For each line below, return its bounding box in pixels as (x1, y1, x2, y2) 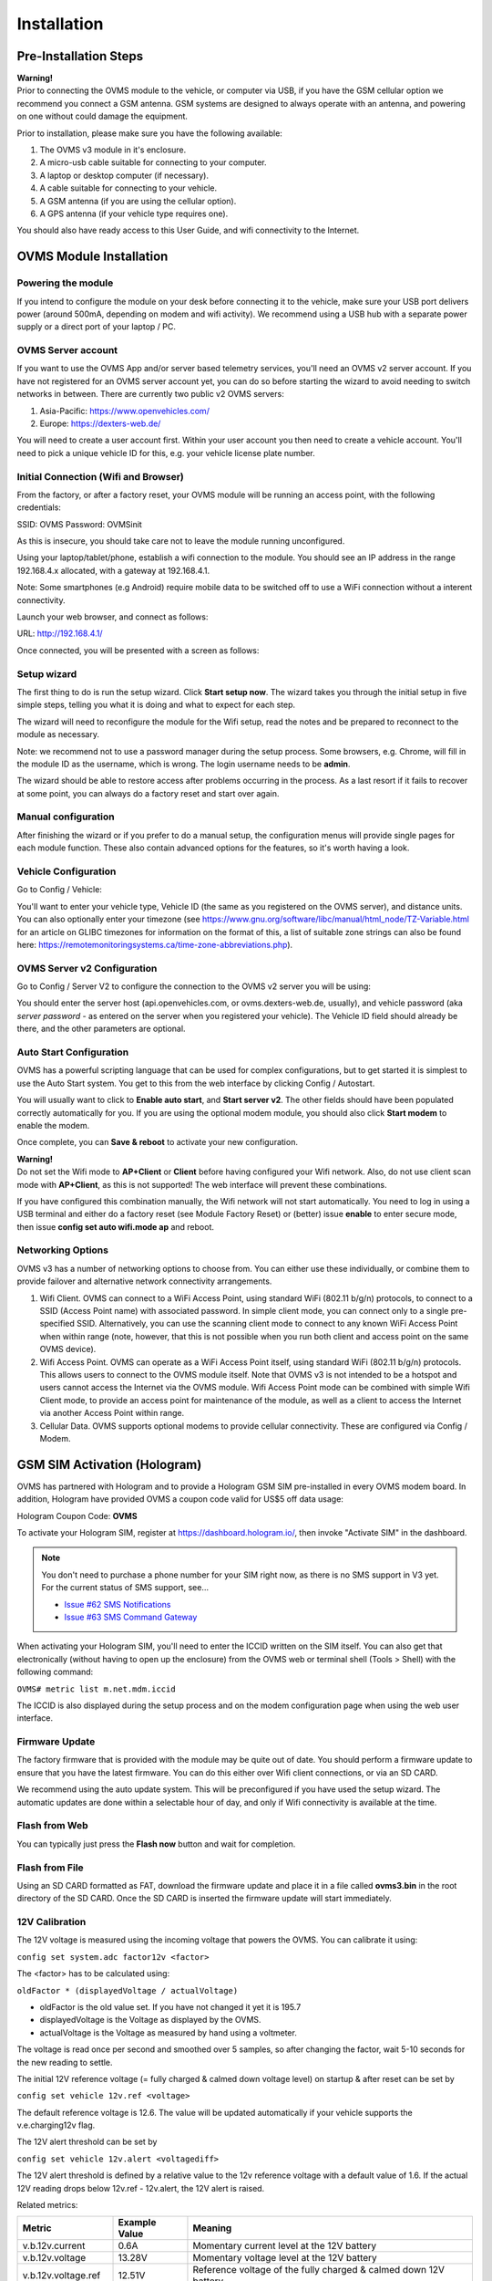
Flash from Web (16, 1819, 88, 1832)
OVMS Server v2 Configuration (16, 962, 158, 974)
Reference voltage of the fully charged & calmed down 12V (192, 2264, 446, 2276)
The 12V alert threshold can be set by (16, 2136, 158, 2148)
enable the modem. (16, 1120, 90, 1130)
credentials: (16, 502, 61, 513)
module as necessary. (16, 729, 100, 740)
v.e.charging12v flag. (16, 2120, 96, 2130)
